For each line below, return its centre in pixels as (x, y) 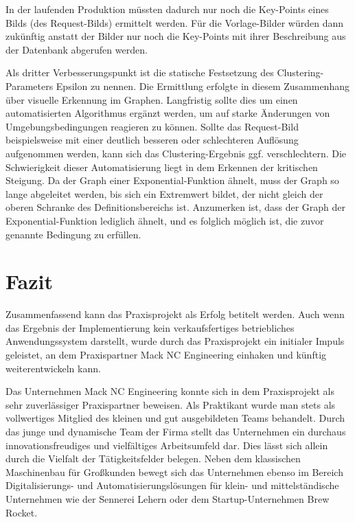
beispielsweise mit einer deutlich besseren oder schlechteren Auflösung (152, 140)
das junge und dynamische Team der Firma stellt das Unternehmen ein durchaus (176, 431)
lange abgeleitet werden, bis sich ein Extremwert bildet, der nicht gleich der (164, 193)
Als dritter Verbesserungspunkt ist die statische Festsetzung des (140, 72)
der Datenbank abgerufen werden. (77, 49)
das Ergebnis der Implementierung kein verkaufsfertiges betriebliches (150, 327)
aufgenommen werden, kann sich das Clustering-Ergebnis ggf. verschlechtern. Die (176, 153)
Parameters (30, 86)
